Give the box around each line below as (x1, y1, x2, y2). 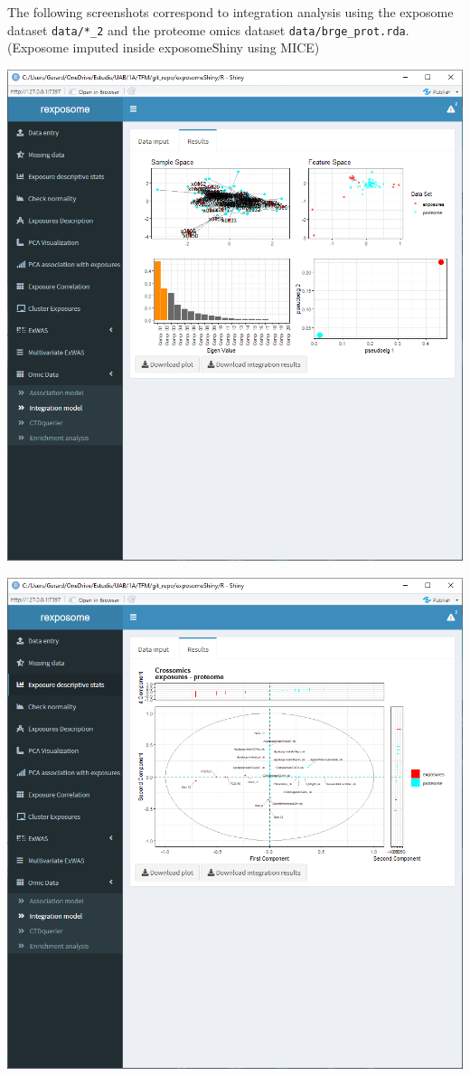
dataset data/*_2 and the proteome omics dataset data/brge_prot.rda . (7, 20, 409, 39)
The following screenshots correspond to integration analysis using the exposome (7, 3, 454, 21)
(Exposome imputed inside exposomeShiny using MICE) (7, 38, 320, 57)
